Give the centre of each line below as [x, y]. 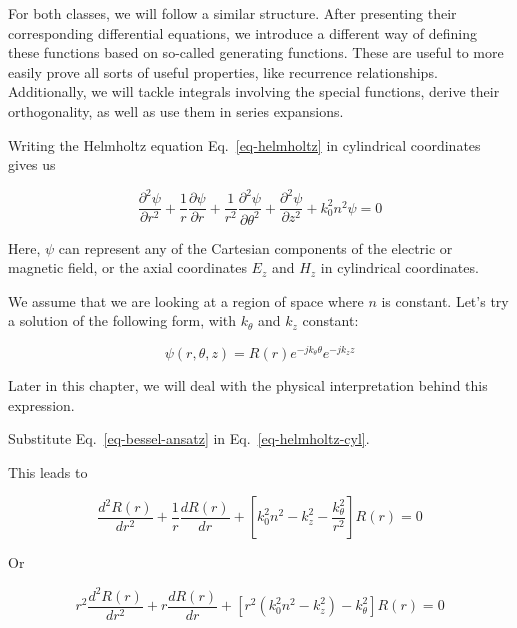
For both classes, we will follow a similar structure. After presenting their [232, 13]
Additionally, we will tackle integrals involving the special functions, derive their [254, 91]
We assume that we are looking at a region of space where [186, 300]
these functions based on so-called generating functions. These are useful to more [256, 52]
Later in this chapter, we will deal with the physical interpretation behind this [248, 385]
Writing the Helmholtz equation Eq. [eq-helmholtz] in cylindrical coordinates [244, 144]
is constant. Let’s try [445, 300]
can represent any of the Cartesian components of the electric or [255, 247]
